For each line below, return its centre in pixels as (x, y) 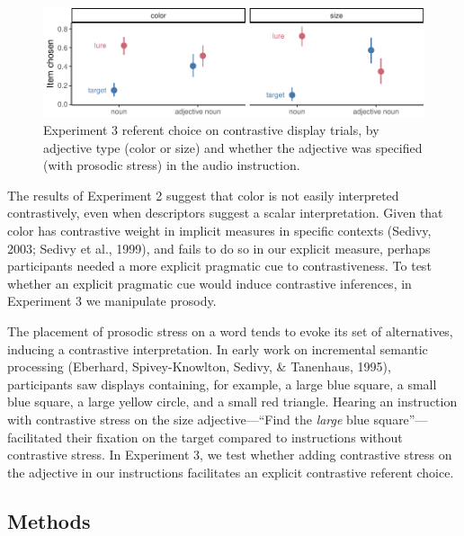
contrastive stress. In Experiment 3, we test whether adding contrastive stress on (230, 455)
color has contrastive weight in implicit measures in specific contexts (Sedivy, (219, 230)
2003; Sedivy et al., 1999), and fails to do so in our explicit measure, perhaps (219, 248)
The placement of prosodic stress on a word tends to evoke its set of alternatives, (230, 331)
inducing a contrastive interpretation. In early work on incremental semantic (218, 348)
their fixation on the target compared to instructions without (234, 437)
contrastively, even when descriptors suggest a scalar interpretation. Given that (225, 213)
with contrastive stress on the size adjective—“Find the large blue (188, 419)
